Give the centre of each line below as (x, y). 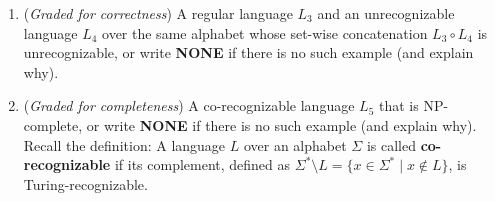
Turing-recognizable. (85, 183)
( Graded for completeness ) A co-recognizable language (189, 105)
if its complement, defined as (202, 164)
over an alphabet (295, 144)
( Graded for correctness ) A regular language (158, 13)
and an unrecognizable (386, 13)
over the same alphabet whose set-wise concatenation (265, 32)
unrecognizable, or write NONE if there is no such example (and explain (248, 52)
